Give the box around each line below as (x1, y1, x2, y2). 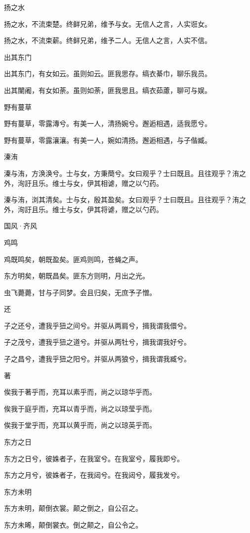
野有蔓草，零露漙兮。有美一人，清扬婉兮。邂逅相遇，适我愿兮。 (4, 118, 211, 129)
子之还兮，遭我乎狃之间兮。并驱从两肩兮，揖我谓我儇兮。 (4, 320, 191, 330)
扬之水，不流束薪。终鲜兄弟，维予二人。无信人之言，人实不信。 (4, 35, 211, 45)
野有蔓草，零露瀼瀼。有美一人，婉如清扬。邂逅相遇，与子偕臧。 (4, 134, 211, 145)
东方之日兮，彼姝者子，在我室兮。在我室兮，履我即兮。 (4, 453, 184, 463)
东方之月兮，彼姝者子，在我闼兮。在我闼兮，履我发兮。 (4, 470, 184, 480)
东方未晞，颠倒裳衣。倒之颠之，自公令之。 (4, 520, 142, 530)
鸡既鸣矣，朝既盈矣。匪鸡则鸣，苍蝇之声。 (4, 254, 142, 264)
